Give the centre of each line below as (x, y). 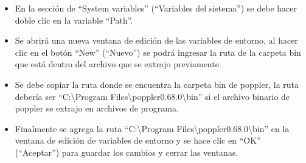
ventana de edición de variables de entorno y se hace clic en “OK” (138, 140)
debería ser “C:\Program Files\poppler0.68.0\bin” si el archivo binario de (152, 96)
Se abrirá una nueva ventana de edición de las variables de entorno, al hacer (156, 40)
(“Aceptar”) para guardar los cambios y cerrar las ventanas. (127, 152)
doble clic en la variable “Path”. (74, 20)
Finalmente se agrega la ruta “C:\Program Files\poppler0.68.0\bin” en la (152, 128)
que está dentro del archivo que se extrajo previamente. (118, 64)
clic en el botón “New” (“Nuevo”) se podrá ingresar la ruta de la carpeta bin (158, 52)
